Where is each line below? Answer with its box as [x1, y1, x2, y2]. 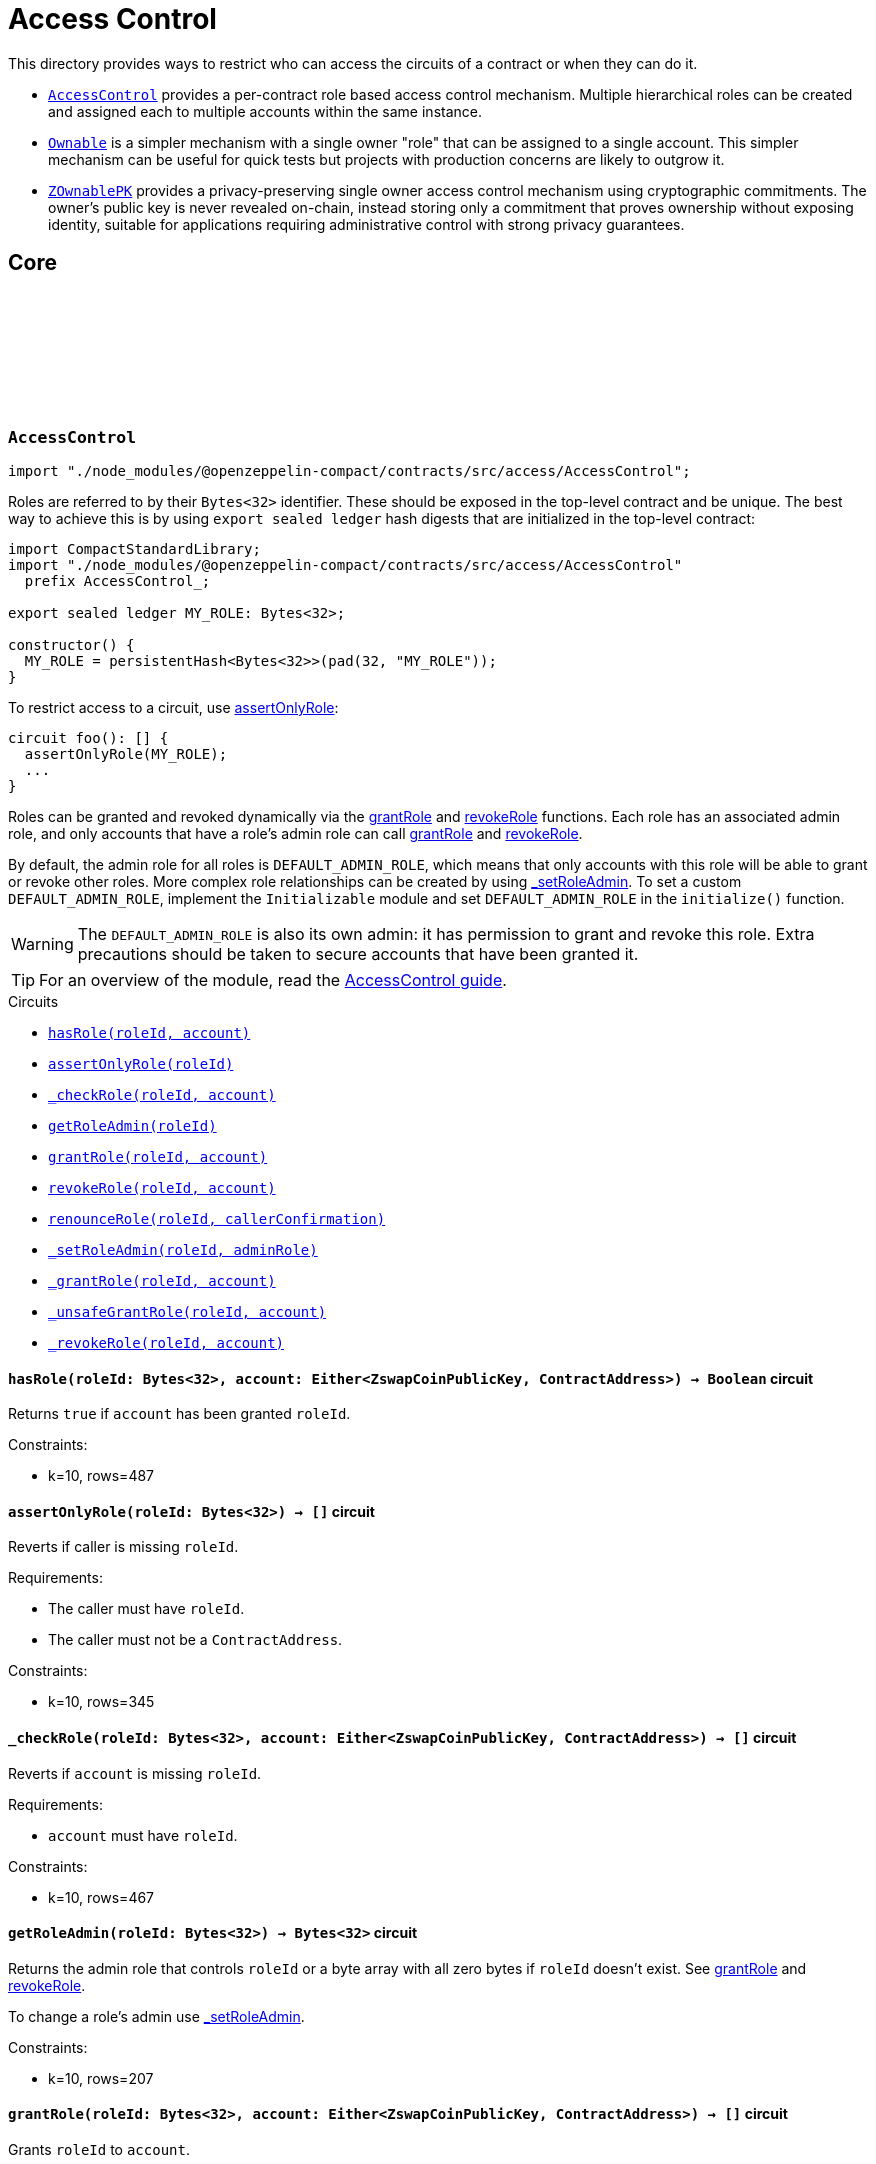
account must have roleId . [48, 1826, 238, 1844]
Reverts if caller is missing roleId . [8, 1538, 239, 1556]
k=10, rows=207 [48, 2069, 154, 2087]
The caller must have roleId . [48, 1600, 245, 1618]
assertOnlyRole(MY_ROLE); [24, 745, 228, 762]
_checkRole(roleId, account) [48, 1086, 276, 1103]
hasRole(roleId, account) [48, 1024, 251, 1041]
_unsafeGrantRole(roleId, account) [48, 1303, 327, 1320]
